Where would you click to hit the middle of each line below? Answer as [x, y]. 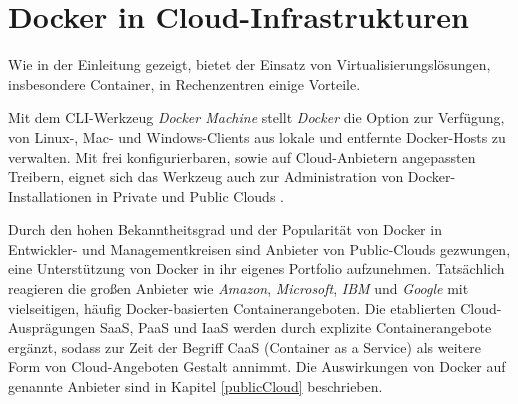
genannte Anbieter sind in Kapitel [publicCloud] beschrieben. [195, 386]
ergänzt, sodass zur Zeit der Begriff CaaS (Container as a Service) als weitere [244, 346]
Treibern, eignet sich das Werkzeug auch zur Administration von [206, 176]
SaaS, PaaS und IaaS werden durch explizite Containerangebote [295, 327]
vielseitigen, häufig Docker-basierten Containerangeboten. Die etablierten [232, 307]
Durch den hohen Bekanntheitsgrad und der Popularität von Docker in [225, 229]
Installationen [50, 195]
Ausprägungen [52, 327]
